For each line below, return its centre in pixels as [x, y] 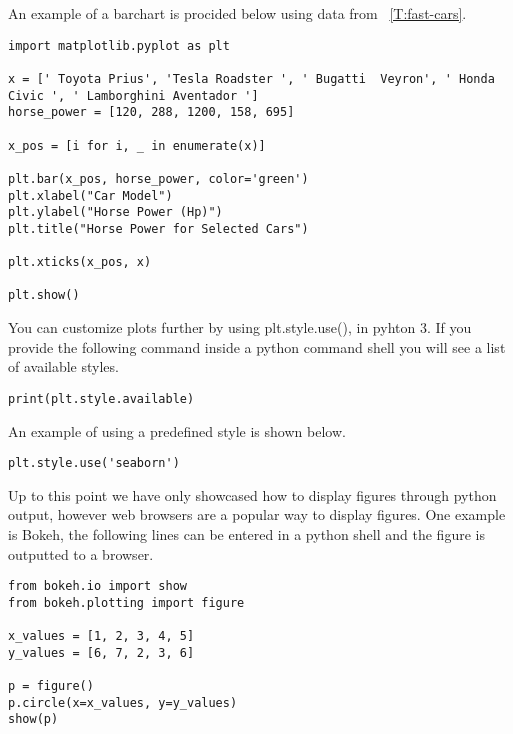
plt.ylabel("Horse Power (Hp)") [115, 212]
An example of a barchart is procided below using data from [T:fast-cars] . [237, 13]
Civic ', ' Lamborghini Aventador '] [133, 95]
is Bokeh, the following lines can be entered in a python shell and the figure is [246, 533]
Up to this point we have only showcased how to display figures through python [252, 494]
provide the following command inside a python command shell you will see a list [257, 346]
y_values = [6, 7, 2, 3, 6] [101, 652]
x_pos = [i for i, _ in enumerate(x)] [137, 145]
